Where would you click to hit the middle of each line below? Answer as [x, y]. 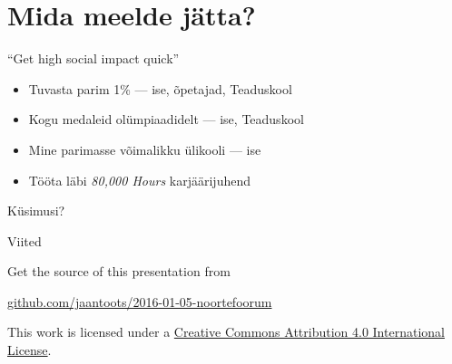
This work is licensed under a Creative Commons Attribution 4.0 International [226, 332]
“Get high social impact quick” [93, 58]
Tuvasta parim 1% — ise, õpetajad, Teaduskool [160, 88]
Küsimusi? [36, 211]
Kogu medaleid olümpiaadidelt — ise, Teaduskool [166, 119]
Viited [25, 240]
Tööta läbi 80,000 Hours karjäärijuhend [139, 180]
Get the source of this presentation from [119, 271]
